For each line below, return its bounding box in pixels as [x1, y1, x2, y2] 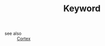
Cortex [17, 36, 31, 42]
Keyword [63, 3, 101, 14]
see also [4, 30, 22, 37]
